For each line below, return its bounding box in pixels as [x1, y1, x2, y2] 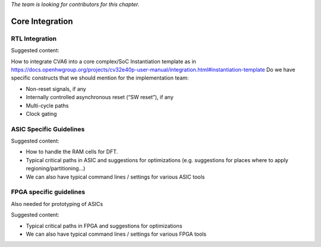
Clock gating [26, 110, 57, 117]
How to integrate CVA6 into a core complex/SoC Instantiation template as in [11, 58, 196, 65]
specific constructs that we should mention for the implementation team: [11, 74, 189, 81]
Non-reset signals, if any [26, 85, 86, 92]
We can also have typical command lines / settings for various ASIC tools [26, 173, 205, 180]
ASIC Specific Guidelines [11, 125, 85, 133]
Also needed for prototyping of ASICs [11, 200, 103, 207]
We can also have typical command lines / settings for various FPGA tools [26, 230, 207, 237]
